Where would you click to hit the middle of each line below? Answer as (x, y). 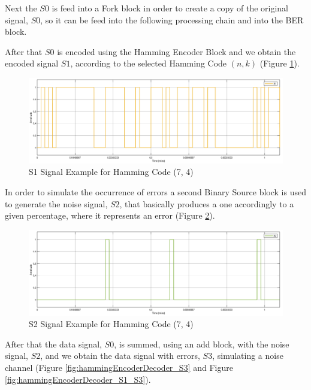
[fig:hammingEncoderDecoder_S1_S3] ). (78, 379)
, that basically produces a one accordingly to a (207, 203)
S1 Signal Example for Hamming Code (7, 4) (111, 172)
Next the (21, 8)
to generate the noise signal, (56, 203)
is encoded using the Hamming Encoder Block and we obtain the (176, 51)
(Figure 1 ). (280, 63)
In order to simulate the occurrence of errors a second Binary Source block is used (155, 192)
